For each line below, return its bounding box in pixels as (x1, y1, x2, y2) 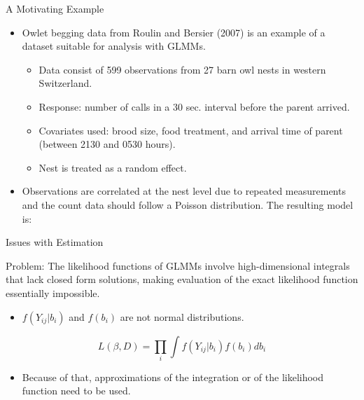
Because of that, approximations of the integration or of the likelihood (22, 369, 324, 384)
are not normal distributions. (120, 309, 244, 324)
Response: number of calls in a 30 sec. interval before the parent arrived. (38, 99, 350, 113)
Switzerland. (38, 76, 92, 90)
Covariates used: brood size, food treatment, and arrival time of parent (38, 123, 343, 137)
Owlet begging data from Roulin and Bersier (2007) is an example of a (22, 25, 325, 39)
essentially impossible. (6, 285, 100, 300)
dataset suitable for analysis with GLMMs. (22, 39, 206, 53)
